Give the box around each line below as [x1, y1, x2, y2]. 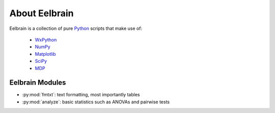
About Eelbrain [9, 8, 74, 19]
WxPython [35, 36, 57, 43]
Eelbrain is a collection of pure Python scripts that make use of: [9, 25, 143, 31]
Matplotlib [35, 51, 56, 57]
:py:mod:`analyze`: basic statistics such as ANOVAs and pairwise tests [22, 99, 170, 105]
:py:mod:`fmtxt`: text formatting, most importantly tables [22, 92, 140, 98]
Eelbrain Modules [9, 79, 66, 87]
